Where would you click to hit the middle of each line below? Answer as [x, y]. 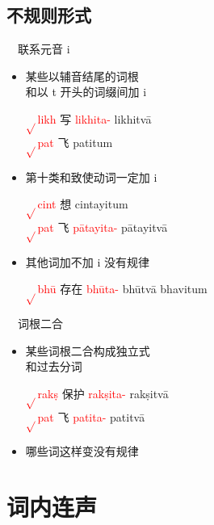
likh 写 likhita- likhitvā [94, 118]
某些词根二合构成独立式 [88, 350]
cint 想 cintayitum [83, 204]
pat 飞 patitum [75, 142]
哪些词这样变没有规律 [82, 451]
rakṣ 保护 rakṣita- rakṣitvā [103, 393]
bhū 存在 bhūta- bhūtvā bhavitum [122, 289]
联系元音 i [44, 49]
